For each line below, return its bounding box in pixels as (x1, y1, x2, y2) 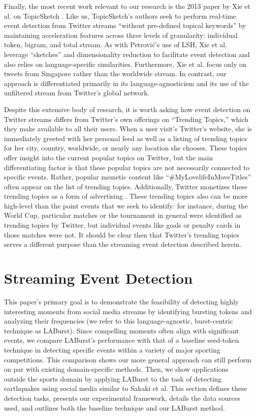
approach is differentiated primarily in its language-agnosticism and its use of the (4, 78, 249, 88)
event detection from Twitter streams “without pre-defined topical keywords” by (4, 20, 246, 30)
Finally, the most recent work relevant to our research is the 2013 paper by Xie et (4, 1, 251, 11)
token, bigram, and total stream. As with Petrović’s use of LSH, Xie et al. (4, 39, 227, 50)
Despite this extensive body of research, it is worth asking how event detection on (4, 104, 251, 114)
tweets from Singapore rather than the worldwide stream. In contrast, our (4, 68, 227, 79)
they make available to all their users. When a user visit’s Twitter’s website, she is (4, 123, 252, 134)
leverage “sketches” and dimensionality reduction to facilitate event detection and (4, 49, 250, 59)
